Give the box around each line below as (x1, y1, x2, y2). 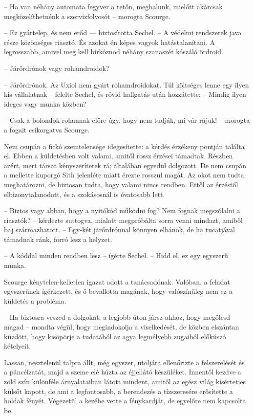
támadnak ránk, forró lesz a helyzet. (4, 234, 112, 244)
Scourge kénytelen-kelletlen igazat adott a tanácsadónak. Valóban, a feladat (4, 276, 230, 286)
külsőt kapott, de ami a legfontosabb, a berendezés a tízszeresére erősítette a (4, 386, 233, 396)
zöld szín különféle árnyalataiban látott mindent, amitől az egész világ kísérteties (4, 376, 246, 386)
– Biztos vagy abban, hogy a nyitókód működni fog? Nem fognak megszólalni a (4, 205, 240, 216)
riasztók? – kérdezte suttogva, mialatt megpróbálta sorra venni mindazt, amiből (4, 215, 243, 225)
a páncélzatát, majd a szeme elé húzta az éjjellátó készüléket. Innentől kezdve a (4, 367, 241, 377)
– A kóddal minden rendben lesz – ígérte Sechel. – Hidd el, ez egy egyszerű (4, 250, 228, 261)
